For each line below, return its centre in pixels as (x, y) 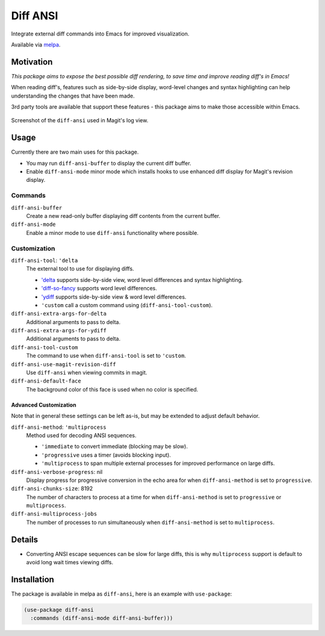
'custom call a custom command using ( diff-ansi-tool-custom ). (127, 305)
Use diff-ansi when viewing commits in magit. (87, 373)
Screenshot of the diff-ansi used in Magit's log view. (80, 120)
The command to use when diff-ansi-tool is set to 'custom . (106, 356)
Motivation (32, 62)
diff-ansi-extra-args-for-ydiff (59, 331)
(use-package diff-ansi (59, 610)
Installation (32, 579)
